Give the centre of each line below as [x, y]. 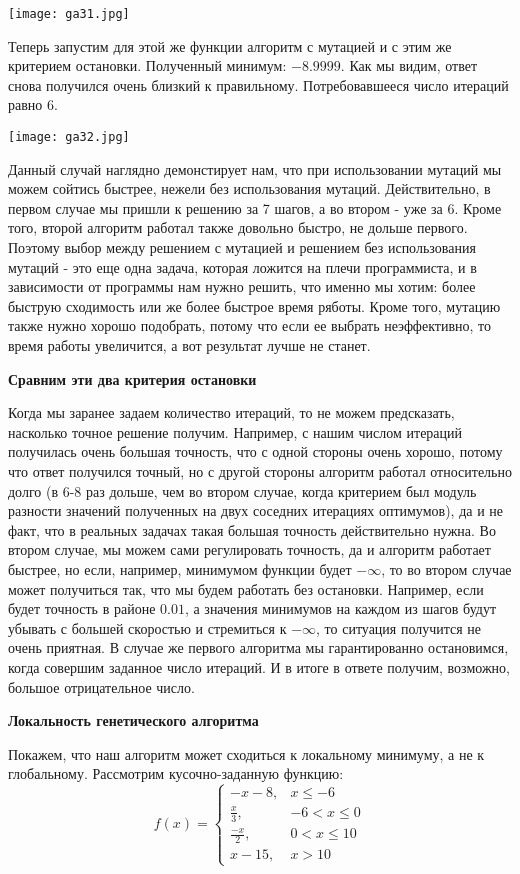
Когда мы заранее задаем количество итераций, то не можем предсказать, [231, 412]
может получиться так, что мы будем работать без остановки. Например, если [246, 588]
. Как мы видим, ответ [409, 65]
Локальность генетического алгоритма [133, 720]
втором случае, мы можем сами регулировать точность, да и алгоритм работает [249, 549]
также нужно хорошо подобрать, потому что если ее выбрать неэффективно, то [249, 325]
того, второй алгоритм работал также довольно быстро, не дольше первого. [238, 227]
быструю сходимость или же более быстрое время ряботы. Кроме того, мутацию [254, 305]
